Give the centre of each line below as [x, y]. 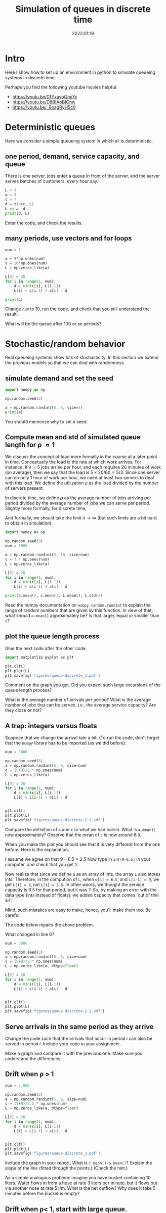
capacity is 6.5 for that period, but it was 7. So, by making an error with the [81, 889]
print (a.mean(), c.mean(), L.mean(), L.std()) [54, 596]
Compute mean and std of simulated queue [73, 437]
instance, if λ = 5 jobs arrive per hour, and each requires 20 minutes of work [83, 467]
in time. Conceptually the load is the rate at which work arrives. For [73, 462]
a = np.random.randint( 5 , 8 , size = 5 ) [44, 407]
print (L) [14, 300]
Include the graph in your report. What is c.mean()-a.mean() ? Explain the [79, 1163]
